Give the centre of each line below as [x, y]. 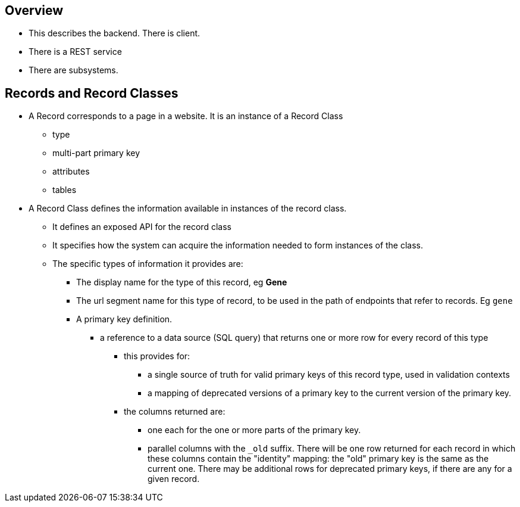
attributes [71, 172]
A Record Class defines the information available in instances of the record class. [188, 209]
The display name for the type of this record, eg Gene [182, 282]
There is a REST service [75, 52]
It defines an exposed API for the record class [142, 227]
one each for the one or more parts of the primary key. [254, 430]
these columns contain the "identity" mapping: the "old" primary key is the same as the [318, 459]
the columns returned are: [175, 412]
